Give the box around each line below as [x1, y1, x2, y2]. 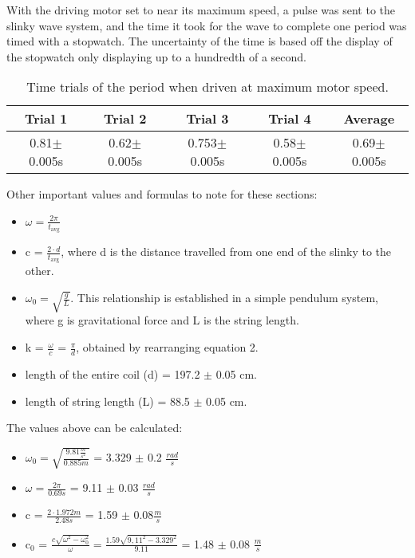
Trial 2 [104, 109, 147, 128]
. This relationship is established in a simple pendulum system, [70, 289, 378, 306]
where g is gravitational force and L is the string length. [25, 312, 299, 328]
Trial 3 [186, 109, 229, 128]
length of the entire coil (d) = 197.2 [25, 365, 200, 382]
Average [343, 109, 395, 128]
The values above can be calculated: [6, 419, 183, 436]
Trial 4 [268, 109, 311, 128]
